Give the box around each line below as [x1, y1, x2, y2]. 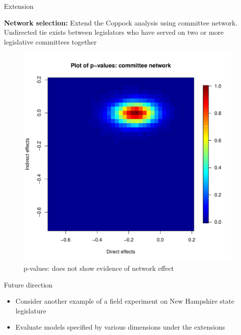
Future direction [4, 279, 53, 289]
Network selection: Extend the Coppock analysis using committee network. [4, 17, 238, 27]
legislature [15, 305, 47, 315]
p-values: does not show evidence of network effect [24, 263, 174, 273]
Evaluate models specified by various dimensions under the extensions [15, 322, 225, 332]
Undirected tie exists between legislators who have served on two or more [4, 27, 224, 37]
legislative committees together [4, 36, 97, 47]
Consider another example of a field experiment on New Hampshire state [15, 296, 235, 306]
